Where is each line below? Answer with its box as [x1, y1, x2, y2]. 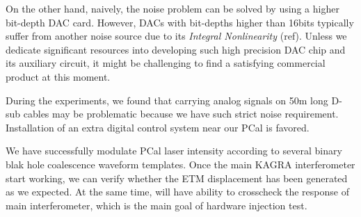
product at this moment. [6, 69, 111, 83]
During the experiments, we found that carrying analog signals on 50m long [6, 93, 328, 107]
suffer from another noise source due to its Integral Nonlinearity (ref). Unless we [6, 29, 347, 43]
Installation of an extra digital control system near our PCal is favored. [6, 120, 310, 134]
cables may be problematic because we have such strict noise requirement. [23, 106, 339, 121]
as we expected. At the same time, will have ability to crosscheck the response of [6, 184, 349, 199]
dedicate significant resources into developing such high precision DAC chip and [6, 42, 346, 56]
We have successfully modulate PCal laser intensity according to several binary [6, 143, 342, 158]
